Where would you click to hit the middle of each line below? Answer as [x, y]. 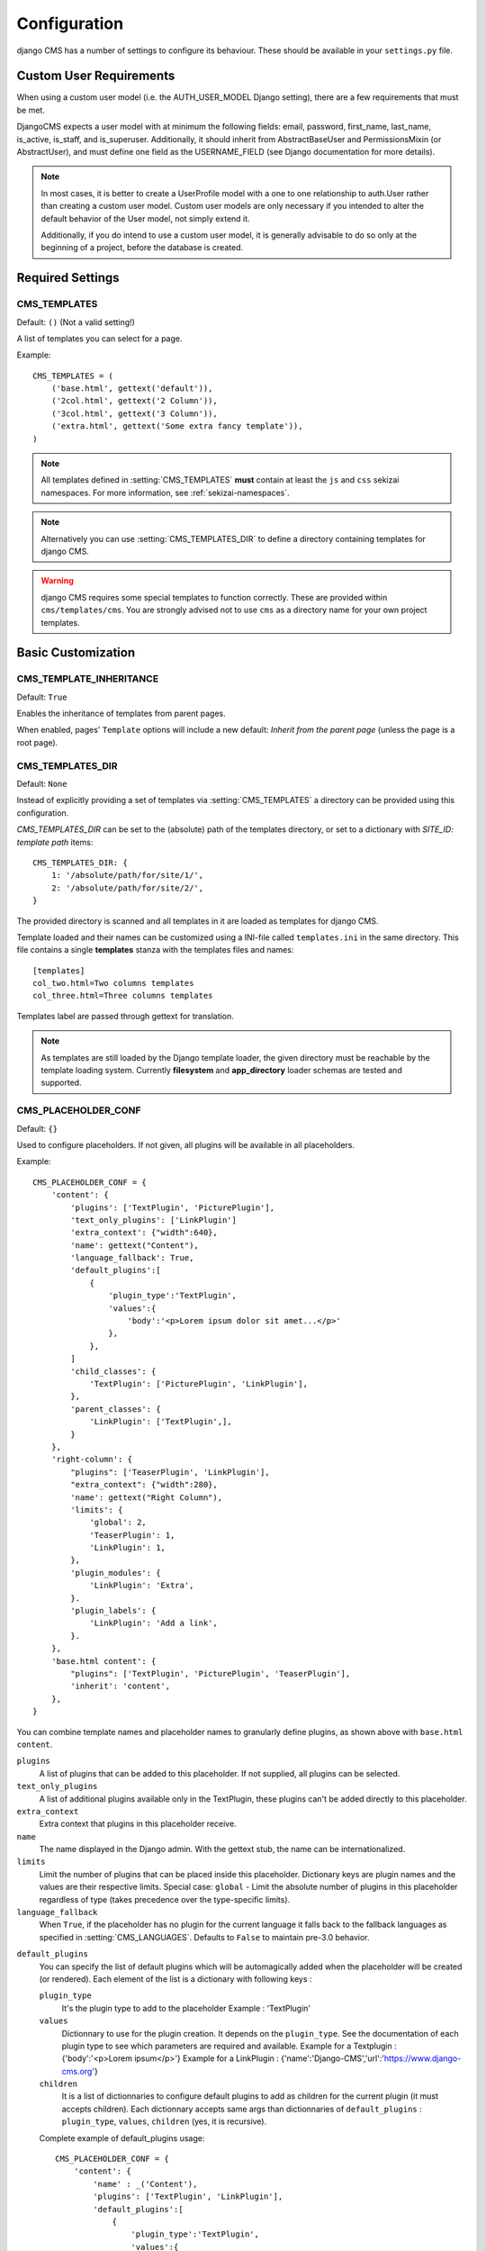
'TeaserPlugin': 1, [132, 1535]
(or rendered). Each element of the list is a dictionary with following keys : [175, 1979]
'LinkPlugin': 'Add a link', [153, 1623]
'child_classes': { [113, 1371]
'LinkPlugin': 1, [128, 1548]
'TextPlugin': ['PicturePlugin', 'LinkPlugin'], [198, 1383]
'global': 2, [118, 1523]
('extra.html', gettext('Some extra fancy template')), [177, 426]
